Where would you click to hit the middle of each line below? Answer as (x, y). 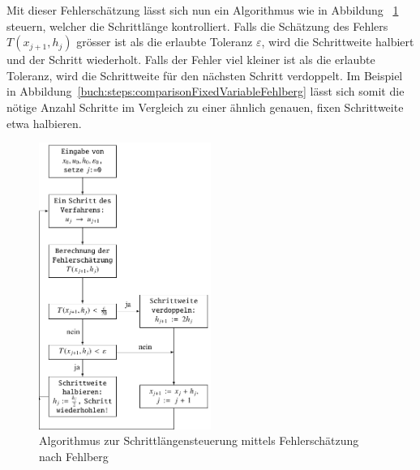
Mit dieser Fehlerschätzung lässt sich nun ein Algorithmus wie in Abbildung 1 (203, 10)
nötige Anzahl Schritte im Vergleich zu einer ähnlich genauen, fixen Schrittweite (205, 107)
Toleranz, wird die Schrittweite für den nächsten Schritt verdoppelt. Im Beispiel (205, 75)
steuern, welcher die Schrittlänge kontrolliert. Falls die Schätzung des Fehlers (197, 26)
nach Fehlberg (74, 456)
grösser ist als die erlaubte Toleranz (165, 42)
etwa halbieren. (44, 123)
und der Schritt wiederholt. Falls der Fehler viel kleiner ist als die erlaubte (191, 60)
